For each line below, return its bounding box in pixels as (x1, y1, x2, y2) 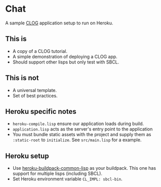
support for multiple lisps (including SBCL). (12, 171, 103, 177)
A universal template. (12, 87, 57, 93)
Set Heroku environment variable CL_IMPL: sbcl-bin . (12, 176, 123, 182)
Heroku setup (5, 151, 49, 160)
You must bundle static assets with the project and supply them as (12, 132, 151, 138)
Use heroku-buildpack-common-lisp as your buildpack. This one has (12, 165, 156, 171)
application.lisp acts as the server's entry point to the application (12, 126, 153, 132)
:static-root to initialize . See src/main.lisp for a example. (12, 137, 142, 143)
